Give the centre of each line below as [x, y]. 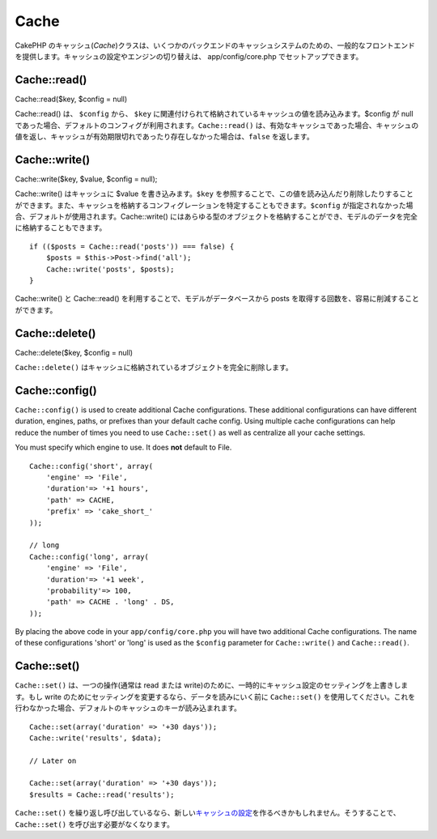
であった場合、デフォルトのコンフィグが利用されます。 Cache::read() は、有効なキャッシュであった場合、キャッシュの [217, 125]
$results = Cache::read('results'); [102, 794]
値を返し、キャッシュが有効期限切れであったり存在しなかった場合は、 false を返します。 [165, 137]
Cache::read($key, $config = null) [71, 99]
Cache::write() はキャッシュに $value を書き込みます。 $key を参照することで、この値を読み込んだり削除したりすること [214, 194]
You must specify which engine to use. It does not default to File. [123, 447]
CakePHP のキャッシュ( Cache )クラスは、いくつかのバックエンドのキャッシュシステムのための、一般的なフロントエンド [215, 45]
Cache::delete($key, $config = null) [74, 352]
